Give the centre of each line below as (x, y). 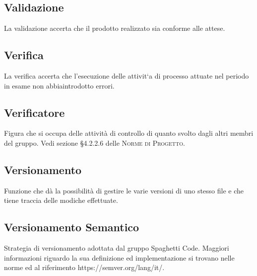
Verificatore (34, 112)
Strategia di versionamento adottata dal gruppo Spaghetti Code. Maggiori (117, 248)
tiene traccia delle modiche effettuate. (61, 200)
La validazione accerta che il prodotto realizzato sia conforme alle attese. (115, 28)
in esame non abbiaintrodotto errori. (59, 85)
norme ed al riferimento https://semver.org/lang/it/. (84, 267)
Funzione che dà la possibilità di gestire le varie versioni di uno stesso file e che (124, 190)
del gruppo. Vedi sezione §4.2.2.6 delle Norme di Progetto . (95, 142)
